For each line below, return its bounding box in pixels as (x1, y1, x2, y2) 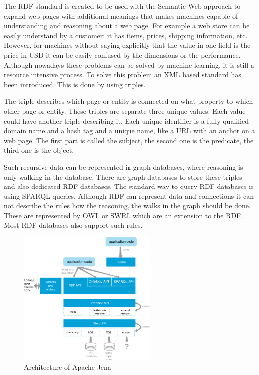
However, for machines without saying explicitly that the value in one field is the (4, 40, 251, 50)
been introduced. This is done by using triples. (4, 79, 146, 89)
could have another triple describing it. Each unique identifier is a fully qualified (4, 115, 249, 126)
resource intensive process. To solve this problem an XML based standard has (4, 69, 241, 80)
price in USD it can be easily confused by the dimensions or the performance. (4, 49, 241, 60)
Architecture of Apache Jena (24, 362, 111, 372)
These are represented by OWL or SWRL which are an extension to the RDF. (4, 210, 243, 220)
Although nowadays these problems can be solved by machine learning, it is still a (4, 59, 254, 70)
